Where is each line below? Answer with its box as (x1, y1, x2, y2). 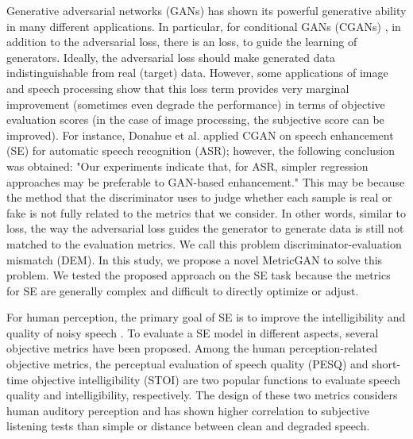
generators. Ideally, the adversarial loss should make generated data (6, 48, 335, 65)
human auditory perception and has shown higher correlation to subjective (6, 402, 370, 418)
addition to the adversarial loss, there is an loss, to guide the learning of (6, 33, 357, 50)
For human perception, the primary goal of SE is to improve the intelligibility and (6, 309, 406, 325)
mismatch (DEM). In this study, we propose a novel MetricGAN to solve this (6, 251, 383, 268)
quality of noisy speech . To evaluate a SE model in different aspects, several (6, 324, 379, 341)
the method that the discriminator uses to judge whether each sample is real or (6, 189, 392, 206)
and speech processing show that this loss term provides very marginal (6, 79, 349, 96)
